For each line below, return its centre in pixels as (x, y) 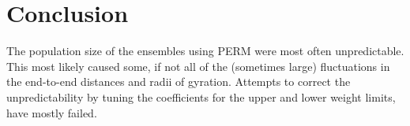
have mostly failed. (52, 112)
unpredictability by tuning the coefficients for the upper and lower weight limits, (201, 96)
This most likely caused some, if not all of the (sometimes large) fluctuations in (198, 66)
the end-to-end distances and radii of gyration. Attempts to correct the (179, 82)
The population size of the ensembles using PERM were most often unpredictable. (205, 51)
